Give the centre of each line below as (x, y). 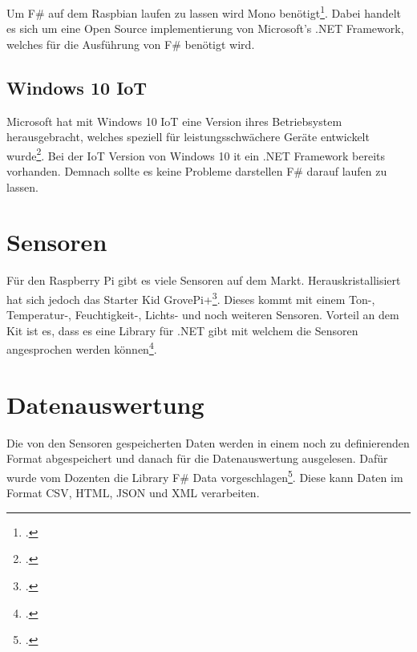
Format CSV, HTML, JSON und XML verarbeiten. (133, 493)
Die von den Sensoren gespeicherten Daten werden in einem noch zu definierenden (208, 442)
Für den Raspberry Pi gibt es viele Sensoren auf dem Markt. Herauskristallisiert (204, 280)
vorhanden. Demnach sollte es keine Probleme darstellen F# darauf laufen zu (197, 171)
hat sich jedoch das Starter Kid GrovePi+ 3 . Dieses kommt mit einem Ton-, (191, 298)
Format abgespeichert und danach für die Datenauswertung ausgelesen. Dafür (197, 458)
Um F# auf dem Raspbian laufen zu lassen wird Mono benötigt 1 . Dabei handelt (204, 12)
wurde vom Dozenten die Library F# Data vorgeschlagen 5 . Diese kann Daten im (205, 476)
